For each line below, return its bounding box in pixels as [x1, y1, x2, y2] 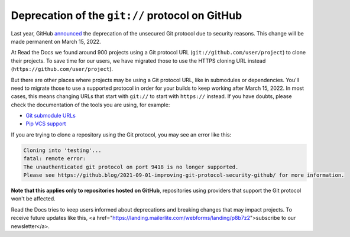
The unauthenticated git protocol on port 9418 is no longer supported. [23, 163, 239, 170]
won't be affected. [11, 195, 56, 202]
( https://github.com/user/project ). [11, 66, 114, 73]
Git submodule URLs [25, 112, 76, 119]
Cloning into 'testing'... [23, 147, 102, 154]
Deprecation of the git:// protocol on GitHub [11, 9, 242, 22]
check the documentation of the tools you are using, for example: [11, 101, 170, 108]
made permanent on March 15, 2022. [11, 38, 101, 45]
